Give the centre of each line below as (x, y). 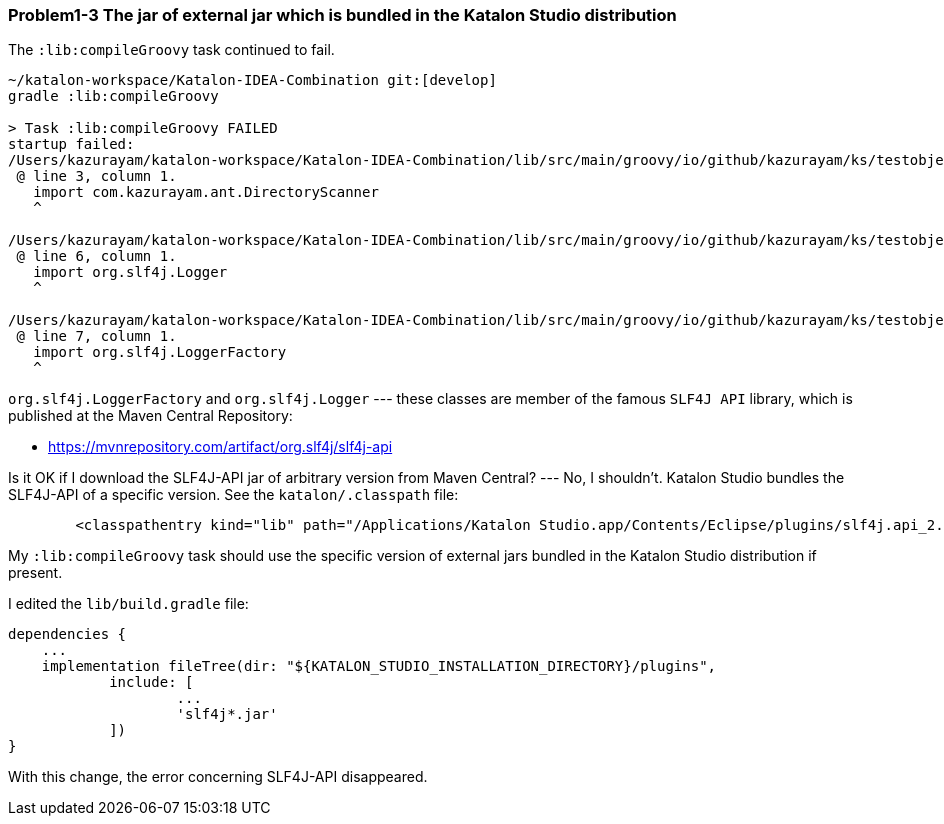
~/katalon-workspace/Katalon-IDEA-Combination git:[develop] (252, 80)
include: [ (151, 682)
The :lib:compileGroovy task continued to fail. (171, 50)
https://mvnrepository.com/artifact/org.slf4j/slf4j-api (220, 447)
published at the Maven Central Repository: (150, 416)
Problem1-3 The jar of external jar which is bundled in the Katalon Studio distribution (342, 15)
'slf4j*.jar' (227, 714)
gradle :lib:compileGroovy (113, 96)
